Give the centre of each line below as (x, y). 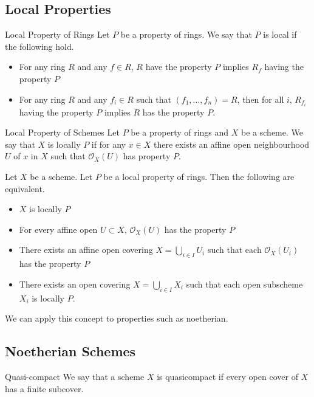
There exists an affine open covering (86, 250)
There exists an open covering (75, 284)
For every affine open (58, 229)
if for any (108, 144)
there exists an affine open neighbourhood (231, 144)
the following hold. (39, 46)
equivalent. (25, 188)
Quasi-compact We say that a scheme (75, 376)
